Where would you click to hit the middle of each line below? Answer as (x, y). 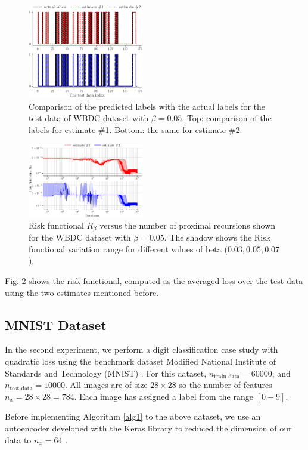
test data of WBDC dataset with (89, 118)
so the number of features (225, 385)
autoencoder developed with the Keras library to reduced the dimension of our (148, 428)
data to (18, 440)
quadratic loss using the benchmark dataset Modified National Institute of (141, 361)
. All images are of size (106, 385)
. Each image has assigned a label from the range (164, 396)
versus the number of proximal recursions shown (188, 225)
